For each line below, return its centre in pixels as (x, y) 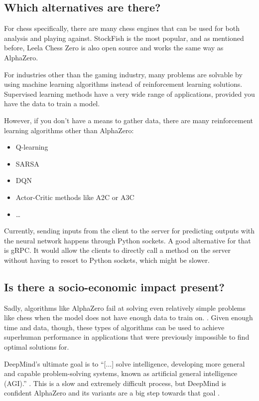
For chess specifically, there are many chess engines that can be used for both (122, 28)
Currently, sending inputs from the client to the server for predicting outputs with (129, 231)
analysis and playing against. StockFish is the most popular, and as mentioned (124, 38)
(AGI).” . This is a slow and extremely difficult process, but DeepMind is (115, 383)
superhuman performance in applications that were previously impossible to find (127, 337)
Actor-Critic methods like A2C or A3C (75, 197)
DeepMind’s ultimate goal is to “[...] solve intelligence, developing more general (125, 363)
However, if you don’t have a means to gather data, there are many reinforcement (129, 120)
